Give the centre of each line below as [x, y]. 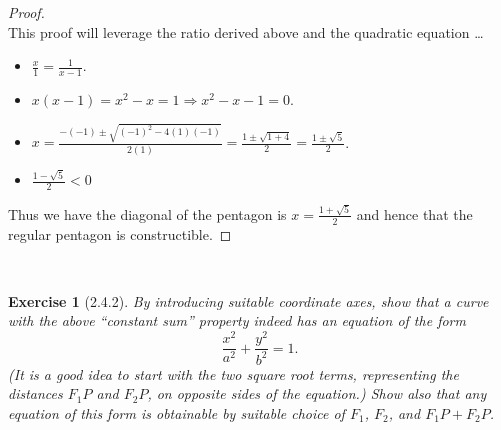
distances [35, 393]
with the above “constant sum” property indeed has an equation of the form [237, 320]
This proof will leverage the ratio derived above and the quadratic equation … [246, 31]
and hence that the [414, 213]
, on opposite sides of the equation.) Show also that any [317, 393]
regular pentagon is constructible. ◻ [120, 233]
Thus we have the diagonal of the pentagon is [147, 213]
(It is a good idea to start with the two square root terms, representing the [233, 373]
